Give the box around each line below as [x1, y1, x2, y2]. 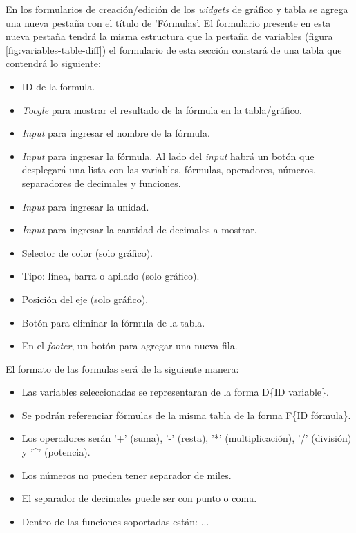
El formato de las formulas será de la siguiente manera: [6, 361, 239, 376]
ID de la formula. [21, 79, 95, 93]
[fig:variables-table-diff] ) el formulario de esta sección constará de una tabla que [6, 42, 342, 57]
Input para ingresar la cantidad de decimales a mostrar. [21, 222, 257, 237]
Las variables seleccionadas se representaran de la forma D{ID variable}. [21, 385, 329, 399]
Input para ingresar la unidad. [21, 199, 149, 213]
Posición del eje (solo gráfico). [21, 291, 149, 306]
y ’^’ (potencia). [21, 445, 91, 459]
